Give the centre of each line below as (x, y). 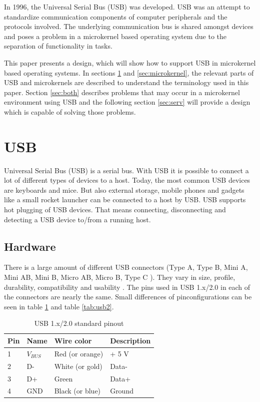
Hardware (30, 246)
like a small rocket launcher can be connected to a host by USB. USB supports (125, 199)
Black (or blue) (77, 391)
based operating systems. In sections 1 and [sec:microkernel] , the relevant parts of (129, 72)
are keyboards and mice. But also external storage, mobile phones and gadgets (124, 189)
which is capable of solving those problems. (70, 111)
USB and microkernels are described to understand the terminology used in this (126, 82)
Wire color (73, 340)
